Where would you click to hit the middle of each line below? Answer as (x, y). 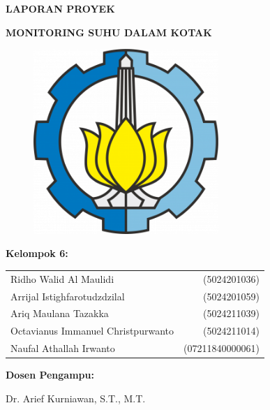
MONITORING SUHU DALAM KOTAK (109, 32)
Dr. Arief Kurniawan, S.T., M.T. (76, 398)
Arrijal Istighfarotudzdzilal (68, 296)
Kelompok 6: (37, 253)
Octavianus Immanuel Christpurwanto (92, 331)
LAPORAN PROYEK (60, 8)
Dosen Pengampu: (50, 375)
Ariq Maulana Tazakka (60, 313)
